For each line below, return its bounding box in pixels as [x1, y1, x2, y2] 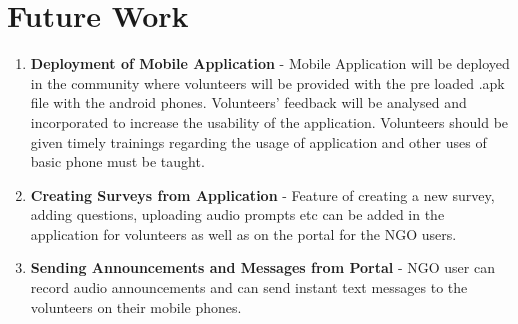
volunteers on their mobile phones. [30, 296, 242, 317]
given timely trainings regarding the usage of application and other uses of [30, 131, 487, 152]
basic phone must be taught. [30, 151, 205, 172]
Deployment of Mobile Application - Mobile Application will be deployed [30, 53, 510, 74]
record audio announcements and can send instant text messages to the [30, 277, 468, 298]
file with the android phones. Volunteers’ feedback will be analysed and [30, 92, 467, 113]
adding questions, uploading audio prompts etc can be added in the [30, 204, 445, 225]
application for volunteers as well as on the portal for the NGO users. [30, 223, 457, 244]
